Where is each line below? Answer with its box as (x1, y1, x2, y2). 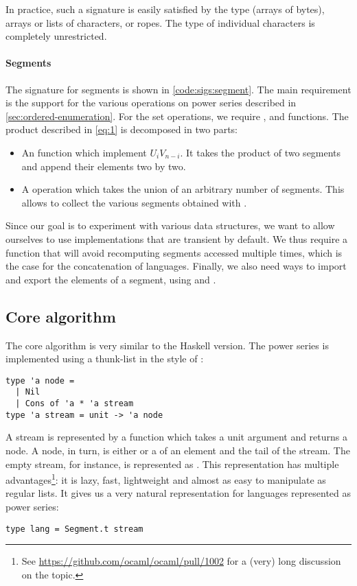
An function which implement (21, 145, 147, 159)
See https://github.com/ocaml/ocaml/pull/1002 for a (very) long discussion (21, 554, 341, 568)
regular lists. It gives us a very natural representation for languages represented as (5, 486, 352, 500)
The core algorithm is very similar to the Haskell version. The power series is (5, 338, 329, 352)
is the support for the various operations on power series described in (5, 95, 297, 110)
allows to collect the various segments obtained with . (21, 195, 247, 209)
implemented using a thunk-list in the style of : (5, 351, 204, 366)
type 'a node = (5, 375, 75, 386)
